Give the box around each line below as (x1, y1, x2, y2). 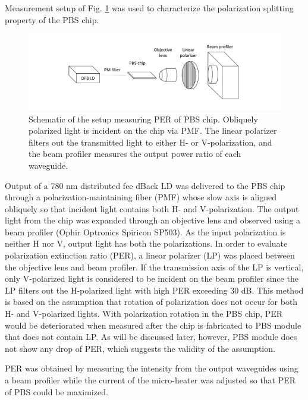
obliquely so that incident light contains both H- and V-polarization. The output (5, 202, 299, 215)
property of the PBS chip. (5, 13, 99, 26)
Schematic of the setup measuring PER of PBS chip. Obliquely (29, 112, 258, 125)
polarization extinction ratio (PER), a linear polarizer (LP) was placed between (5, 249, 295, 262)
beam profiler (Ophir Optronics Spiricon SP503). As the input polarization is (5, 225, 286, 238)
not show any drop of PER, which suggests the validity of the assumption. (5, 342, 275, 354)
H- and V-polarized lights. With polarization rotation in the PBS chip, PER (5, 307, 283, 320)
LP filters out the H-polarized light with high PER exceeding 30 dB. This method (5, 284, 304, 296)
